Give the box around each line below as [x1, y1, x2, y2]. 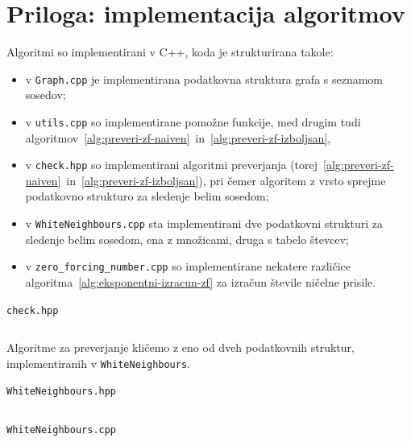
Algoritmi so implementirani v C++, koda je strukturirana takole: [6, 43, 334, 60]
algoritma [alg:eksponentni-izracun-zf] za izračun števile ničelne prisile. [25, 273, 376, 290]
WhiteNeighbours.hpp [6, 386, 117, 398]
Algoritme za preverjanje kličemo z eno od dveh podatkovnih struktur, [6, 339, 355, 356]
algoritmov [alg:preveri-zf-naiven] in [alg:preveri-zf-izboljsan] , [25, 129, 331, 146]
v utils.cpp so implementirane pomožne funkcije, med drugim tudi [25, 113, 361, 130]
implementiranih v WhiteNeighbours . [6, 354, 191, 371]
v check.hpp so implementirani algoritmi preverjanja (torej [25, 156, 318, 173]
